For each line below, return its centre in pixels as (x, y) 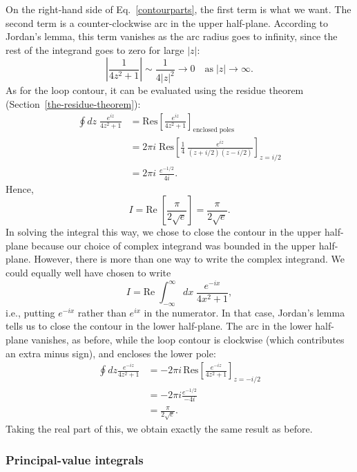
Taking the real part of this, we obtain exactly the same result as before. (159, 428)
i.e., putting (30, 312)
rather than (102, 312)
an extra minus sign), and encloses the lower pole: (111, 353)
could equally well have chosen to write (88, 272)
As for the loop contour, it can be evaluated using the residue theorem (155, 90)
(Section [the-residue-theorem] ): (73, 103)
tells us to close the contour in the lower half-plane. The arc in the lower (159, 326)
